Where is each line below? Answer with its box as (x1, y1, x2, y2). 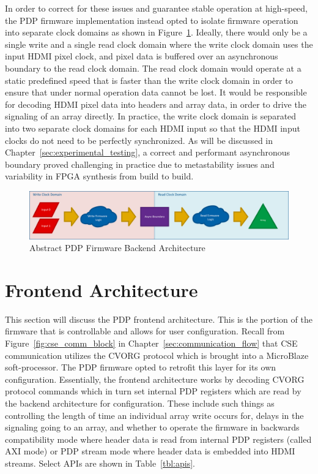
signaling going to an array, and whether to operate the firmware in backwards (5, 421, 300, 434)
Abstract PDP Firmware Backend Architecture (29, 241, 205, 254)
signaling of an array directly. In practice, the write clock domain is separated (5, 110, 297, 122)
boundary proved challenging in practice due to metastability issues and (5, 157, 275, 170)
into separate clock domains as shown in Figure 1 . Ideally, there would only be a (5, 26, 308, 39)
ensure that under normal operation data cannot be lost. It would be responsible (5, 86, 307, 99)
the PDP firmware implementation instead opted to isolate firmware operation (5, 13, 298, 26)
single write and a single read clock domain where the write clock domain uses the (5, 37, 313, 50)
